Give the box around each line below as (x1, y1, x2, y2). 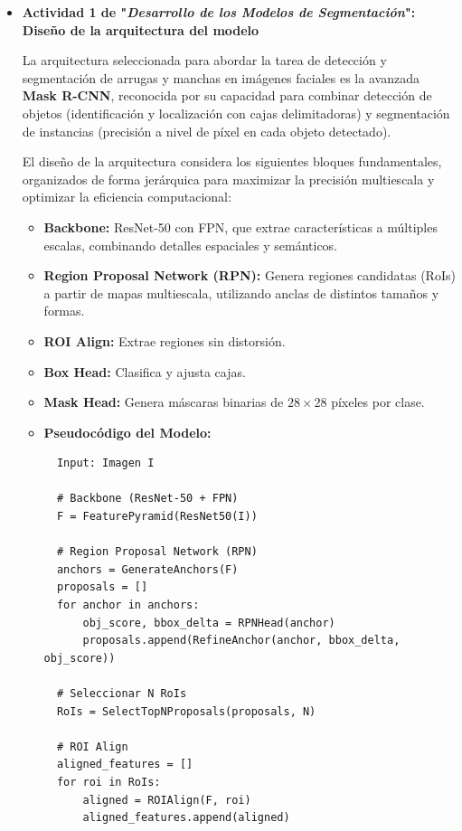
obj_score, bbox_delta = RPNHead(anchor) (82, 616, 335, 629)
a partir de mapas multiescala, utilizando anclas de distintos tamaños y (43, 283, 439, 302)
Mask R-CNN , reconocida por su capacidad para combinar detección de (22, 86, 432, 105)
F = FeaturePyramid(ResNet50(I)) (56, 510, 258, 524)
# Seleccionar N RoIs (56, 687, 187, 700)
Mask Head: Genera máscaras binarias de (43, 392, 284, 411)
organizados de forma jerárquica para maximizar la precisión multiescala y (22, 169, 435, 188)
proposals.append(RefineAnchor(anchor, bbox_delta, (82, 634, 401, 647)
